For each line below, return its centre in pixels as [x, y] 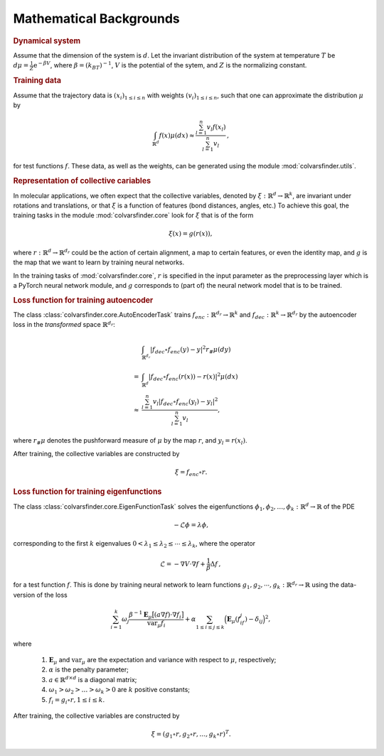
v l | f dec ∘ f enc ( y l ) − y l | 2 [185, 402]
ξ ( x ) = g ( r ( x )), [190, 234]
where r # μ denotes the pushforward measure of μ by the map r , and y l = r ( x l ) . [130, 442]
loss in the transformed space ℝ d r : [64, 324]
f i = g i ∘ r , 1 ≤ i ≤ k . [77, 700]
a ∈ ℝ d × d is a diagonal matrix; [93, 679]
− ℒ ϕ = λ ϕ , [191, 525]
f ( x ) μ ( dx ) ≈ [177, 135]
